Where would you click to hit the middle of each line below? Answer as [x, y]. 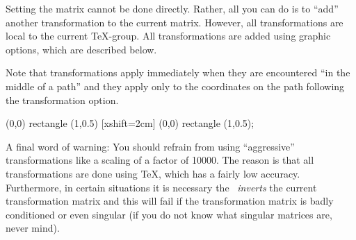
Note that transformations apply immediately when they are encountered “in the [178, 72]
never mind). [33, 228]
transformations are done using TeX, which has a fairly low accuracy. [153, 173]
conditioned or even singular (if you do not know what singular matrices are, [169, 214]
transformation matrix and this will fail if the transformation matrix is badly [170, 201]
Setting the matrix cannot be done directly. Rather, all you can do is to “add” [172, 8]
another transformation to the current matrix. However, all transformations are [175, 22]
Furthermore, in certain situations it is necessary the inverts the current [161, 187]
